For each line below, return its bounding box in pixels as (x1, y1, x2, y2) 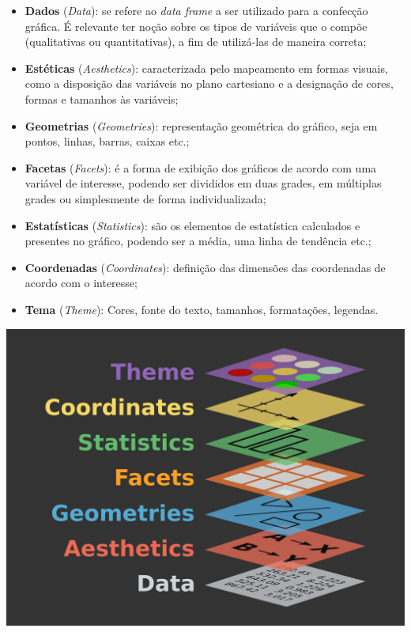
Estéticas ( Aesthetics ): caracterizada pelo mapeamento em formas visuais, (25, 59, 388, 76)
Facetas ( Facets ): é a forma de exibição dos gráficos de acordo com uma (25, 159, 377, 176)
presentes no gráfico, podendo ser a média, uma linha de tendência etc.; (25, 233, 371, 249)
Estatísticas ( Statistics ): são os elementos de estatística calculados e (25, 217, 360, 233)
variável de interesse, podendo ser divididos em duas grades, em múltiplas (25, 175, 382, 191)
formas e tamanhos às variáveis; (25, 90, 179, 107)
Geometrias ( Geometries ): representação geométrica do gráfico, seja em (25, 117, 378, 134)
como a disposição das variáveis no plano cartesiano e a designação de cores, (25, 75, 394, 92)
